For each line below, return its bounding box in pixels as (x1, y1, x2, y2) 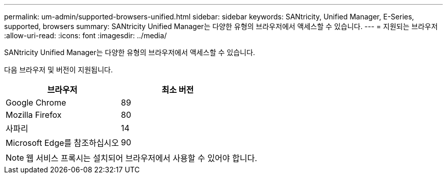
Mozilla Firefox (6, 110, 62, 120)
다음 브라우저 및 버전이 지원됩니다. (4, 65, 113, 74)
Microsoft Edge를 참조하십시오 (6, 138, 119, 148)
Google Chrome (6, 97, 66, 108)
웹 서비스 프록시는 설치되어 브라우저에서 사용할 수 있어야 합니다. (26, 153, 257, 163)
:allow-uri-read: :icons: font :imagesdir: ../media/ (4, 31, 167, 40)
